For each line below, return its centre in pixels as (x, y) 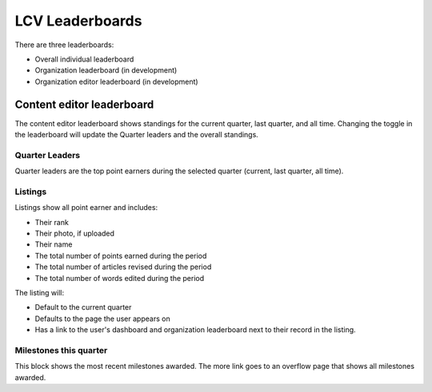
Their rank (52, 222)
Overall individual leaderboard (84, 59)
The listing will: (40, 293)
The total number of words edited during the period (120, 278)
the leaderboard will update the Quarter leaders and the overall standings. (137, 135)
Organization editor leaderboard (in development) (117, 81)
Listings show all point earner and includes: (86, 208)
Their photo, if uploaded (75, 234)
